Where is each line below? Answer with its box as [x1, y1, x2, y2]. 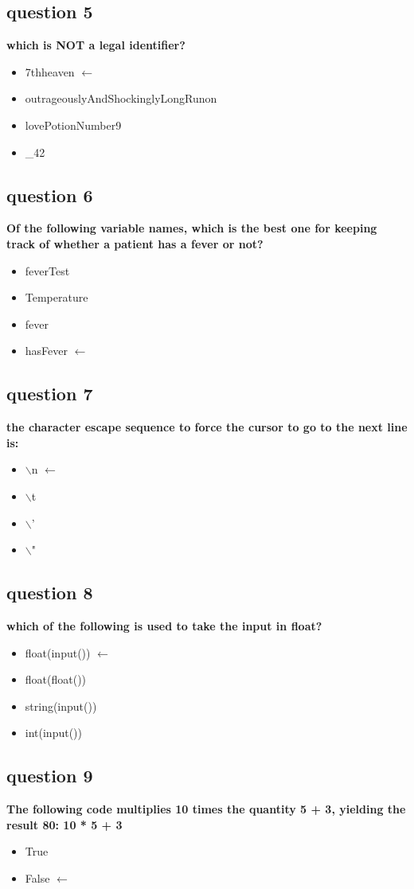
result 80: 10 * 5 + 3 [6, 816, 123, 832]
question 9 [6, 763, 93, 788]
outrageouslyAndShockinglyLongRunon [25, 90, 217, 107]
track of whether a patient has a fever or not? [6, 235, 264, 251]
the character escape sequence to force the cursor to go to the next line [6, 419, 408, 435]
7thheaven [25, 63, 75, 80]
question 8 [6, 580, 93, 605]
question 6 [6, 182, 93, 207]
